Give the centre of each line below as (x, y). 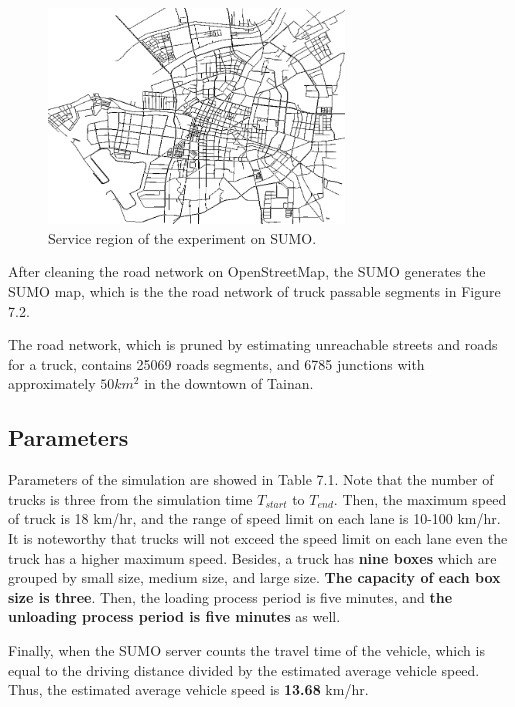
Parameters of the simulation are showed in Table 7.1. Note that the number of (251, 479)
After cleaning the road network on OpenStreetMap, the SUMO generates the (247, 271)
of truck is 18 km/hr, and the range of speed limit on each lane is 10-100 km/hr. (254, 518)
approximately (52, 383)
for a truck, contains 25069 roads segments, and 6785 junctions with (216, 363)
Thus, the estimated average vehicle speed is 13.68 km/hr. (188, 689)
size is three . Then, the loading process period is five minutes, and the (230, 596)
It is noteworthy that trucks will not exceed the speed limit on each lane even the (258, 538)
